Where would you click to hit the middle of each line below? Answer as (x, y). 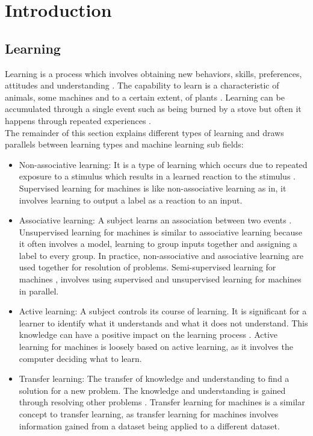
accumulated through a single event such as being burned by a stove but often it (153, 109)
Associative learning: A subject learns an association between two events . (155, 220)
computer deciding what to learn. (80, 358)
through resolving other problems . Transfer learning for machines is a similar (162, 402)
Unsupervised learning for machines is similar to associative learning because (160, 232)
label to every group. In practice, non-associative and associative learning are (161, 255)
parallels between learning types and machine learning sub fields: (124, 144)
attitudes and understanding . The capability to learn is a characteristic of (142, 85)
